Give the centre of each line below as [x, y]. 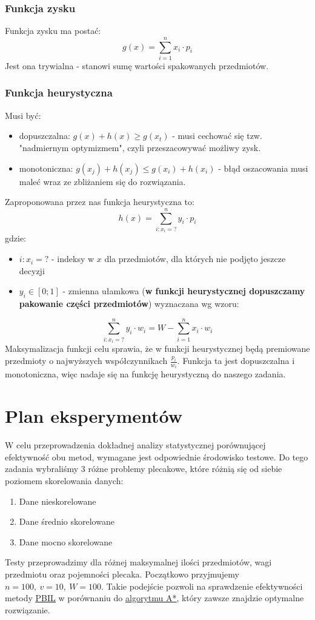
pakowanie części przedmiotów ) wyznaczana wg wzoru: [129, 304]
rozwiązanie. [28, 609]
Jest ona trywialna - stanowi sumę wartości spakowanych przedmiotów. [137, 65]
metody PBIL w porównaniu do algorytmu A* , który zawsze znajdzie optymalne [154, 598]
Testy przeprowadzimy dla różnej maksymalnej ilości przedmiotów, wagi [138, 562]
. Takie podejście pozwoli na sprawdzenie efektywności [202, 586]
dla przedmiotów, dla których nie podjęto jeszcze [195, 259]
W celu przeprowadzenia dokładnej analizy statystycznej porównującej [135, 445]
